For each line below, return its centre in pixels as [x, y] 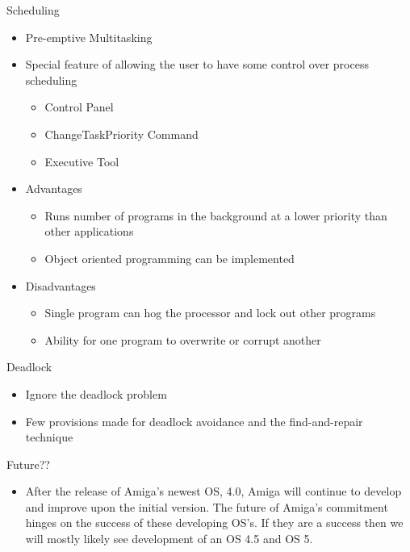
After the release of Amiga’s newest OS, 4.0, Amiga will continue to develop [213, 491]
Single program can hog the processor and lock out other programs [210, 313]
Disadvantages [61, 285]
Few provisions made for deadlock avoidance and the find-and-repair [194, 421]
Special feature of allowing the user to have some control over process [197, 64]
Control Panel [79, 107]
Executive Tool [82, 161]
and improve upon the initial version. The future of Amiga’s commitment [207, 506]
